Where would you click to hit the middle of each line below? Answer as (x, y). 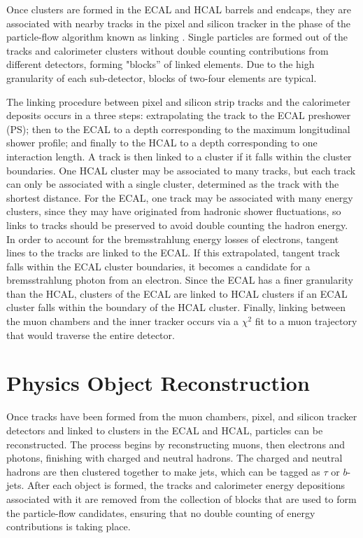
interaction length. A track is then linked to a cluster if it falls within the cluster (179, 156)
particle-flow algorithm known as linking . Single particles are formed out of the (177, 37)
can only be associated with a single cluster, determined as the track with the (173, 184)
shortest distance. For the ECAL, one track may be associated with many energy (180, 197)
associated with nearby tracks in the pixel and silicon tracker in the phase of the (179, 23)
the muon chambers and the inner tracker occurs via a (123, 321)
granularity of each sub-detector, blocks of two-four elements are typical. (162, 77)
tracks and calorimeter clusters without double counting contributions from (168, 50)
